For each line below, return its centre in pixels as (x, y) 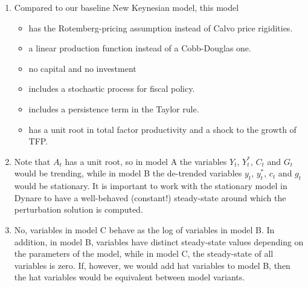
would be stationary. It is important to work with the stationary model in (151, 186)
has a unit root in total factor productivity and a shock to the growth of (162, 129)
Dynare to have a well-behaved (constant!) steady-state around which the (150, 197)
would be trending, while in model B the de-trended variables (128, 173)
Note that (32, 161)
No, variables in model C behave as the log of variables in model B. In (144, 229)
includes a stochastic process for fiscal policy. (112, 89)
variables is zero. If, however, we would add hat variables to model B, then (152, 265)
